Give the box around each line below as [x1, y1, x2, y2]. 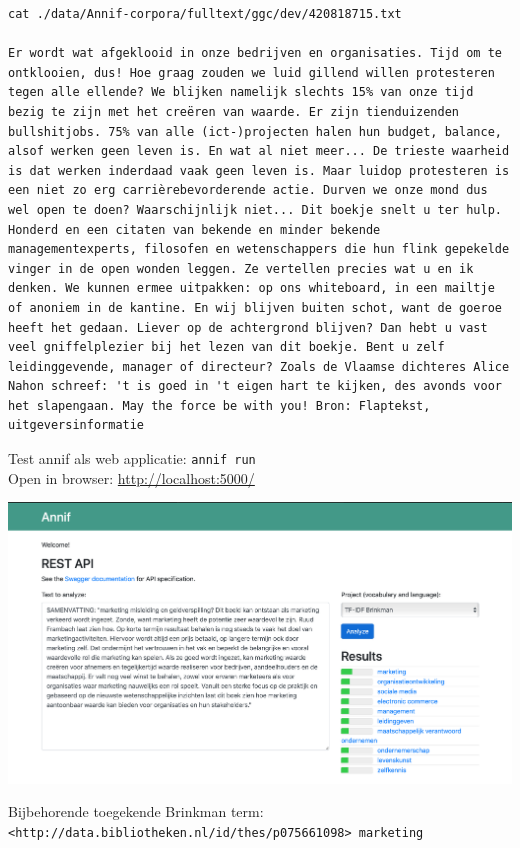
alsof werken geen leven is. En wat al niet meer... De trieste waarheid [8, 144, 510, 159]
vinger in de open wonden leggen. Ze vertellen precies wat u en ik [8, 261, 474, 276]
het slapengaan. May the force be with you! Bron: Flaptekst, [8, 398, 431, 413]
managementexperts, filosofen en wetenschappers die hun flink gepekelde [8, 242, 510, 257]
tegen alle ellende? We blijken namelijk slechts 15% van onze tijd [8, 85, 474, 100]
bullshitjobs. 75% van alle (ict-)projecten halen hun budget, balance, [8, 124, 502, 139]
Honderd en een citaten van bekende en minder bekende [8, 222, 381, 237]
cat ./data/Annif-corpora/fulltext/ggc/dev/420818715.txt [8, 7, 402, 21]
